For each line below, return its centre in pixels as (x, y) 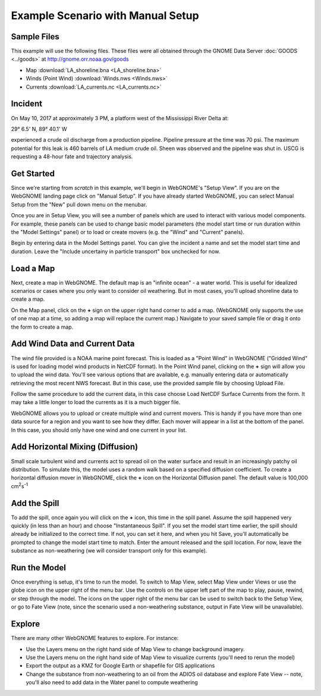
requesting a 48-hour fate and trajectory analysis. (72, 157)
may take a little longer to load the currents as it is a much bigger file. (96, 402)
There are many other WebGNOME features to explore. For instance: (95, 638)
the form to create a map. (42, 327)
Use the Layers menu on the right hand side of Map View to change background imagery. (135, 649)
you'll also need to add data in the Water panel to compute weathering (112, 682)
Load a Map (33, 268)
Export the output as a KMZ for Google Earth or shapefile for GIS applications (120, 666)
